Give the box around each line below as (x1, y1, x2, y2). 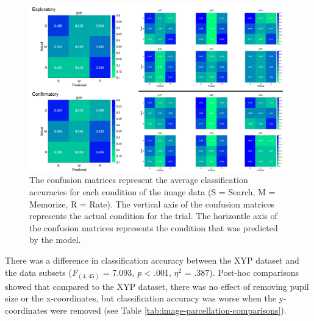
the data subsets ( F (5, 265, 78, 278)
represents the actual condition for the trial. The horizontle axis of (29, 209, 277, 222)
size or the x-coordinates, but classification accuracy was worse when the (5, 292, 277, 305)
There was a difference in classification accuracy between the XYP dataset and (5, 254, 299, 267)
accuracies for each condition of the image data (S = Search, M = (29, 186, 276, 198)
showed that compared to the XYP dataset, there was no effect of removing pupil (5, 280, 309, 292)
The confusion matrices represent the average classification (29, 173, 248, 186)
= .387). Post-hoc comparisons (184, 265, 299, 278)
